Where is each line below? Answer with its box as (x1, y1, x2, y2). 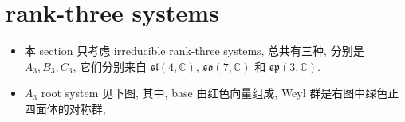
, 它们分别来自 (73, 57, 147, 74)
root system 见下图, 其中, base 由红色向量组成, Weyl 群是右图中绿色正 (41, 85, 399, 101)
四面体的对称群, (24, 100, 106, 116)
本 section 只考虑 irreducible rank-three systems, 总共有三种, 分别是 (24, 42, 364, 59)
